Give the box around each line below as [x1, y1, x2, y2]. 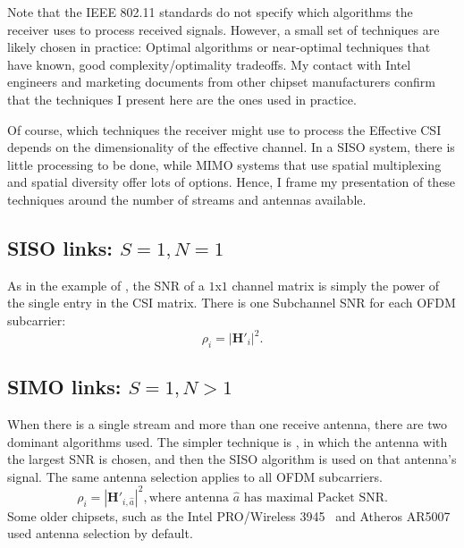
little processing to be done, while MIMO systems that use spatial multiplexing [7, 155, 442, 173]
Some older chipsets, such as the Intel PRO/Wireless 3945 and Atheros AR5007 [7, 506, 451, 525]
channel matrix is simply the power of [232, 275, 440, 294]
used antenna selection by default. [7, 524, 193, 543]
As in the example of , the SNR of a [7, 275, 205, 294]
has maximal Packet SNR [243, 491, 384, 504]
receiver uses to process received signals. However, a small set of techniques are [7, 20, 440, 38]
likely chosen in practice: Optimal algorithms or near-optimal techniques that [7, 38, 431, 56]
